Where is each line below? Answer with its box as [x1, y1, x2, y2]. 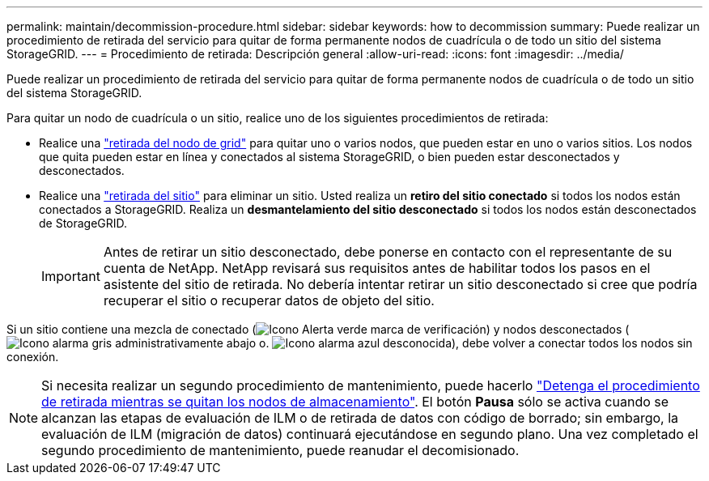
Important [41, 268, 100, 284]
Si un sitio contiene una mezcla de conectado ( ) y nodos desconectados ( [6, 322, 630, 336]
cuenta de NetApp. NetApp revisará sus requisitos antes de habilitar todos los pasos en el [103, 260, 651, 276]
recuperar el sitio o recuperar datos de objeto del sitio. [103, 292, 435, 309]
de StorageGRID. [39, 216, 128, 230]
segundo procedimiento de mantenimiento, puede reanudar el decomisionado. [41, 442, 520, 458]
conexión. [6, 350, 59, 364]
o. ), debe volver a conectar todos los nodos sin [259, 336, 693, 350]
